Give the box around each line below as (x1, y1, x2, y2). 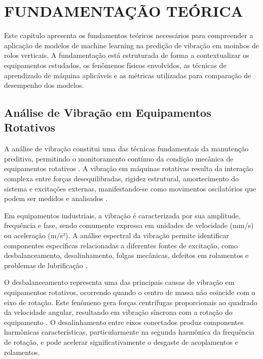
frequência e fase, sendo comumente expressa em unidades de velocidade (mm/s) (4, 220, 254, 231)
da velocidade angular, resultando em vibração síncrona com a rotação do (4, 307, 233, 317)
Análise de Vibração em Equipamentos (4, 105, 211, 120)
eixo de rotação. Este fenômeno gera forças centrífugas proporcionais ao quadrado (4, 297, 257, 307)
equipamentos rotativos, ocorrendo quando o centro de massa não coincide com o (4, 287, 255, 297)
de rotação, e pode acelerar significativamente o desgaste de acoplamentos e (4, 336, 238, 347)
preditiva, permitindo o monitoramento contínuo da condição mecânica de (4, 153, 234, 164)
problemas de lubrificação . (4, 259, 88, 270)
